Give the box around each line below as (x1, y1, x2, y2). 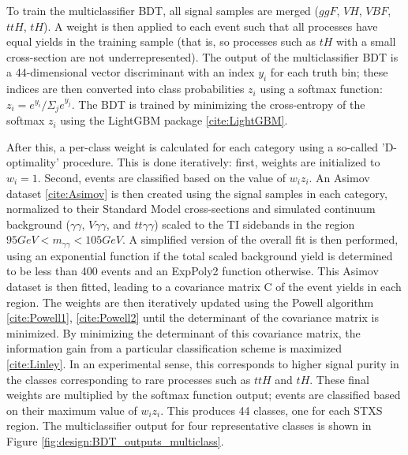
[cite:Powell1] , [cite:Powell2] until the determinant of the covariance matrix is (6, 309, 379, 326)
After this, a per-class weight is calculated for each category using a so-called (6, 138, 379, 155)
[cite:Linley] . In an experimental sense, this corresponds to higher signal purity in (6, 355, 399, 371)
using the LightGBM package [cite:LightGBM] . (60, 112, 288, 129)
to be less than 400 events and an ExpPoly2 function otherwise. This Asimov (6, 263, 379, 279)
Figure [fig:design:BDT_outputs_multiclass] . (6, 432, 224, 449)
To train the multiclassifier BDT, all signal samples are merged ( (6, 2, 320, 18)
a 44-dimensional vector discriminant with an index (6, 64, 255, 80)
